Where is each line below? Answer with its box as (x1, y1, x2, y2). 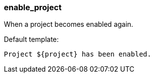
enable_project (4, 2, 62, 12)
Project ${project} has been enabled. (4, 50, 152, 58)
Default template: (4, 35, 59, 44)
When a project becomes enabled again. (4, 20, 134, 29)
